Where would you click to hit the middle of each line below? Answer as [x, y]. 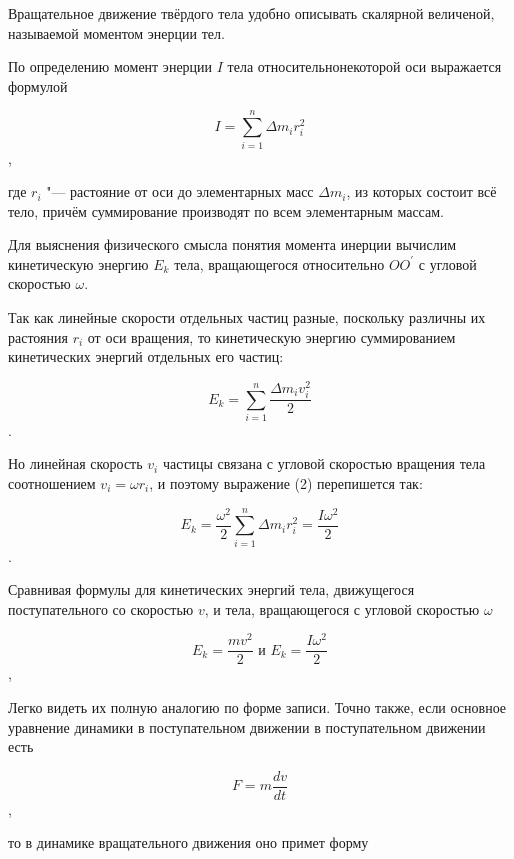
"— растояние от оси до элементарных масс [180, 191]
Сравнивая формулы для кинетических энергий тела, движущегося [211, 589]
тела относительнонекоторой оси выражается [364, 66]
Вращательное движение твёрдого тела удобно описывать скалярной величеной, [251, 13]
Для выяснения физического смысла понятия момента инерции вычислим [232, 244]
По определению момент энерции [110, 66]
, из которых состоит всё [421, 191]
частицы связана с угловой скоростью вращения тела [324, 463]
